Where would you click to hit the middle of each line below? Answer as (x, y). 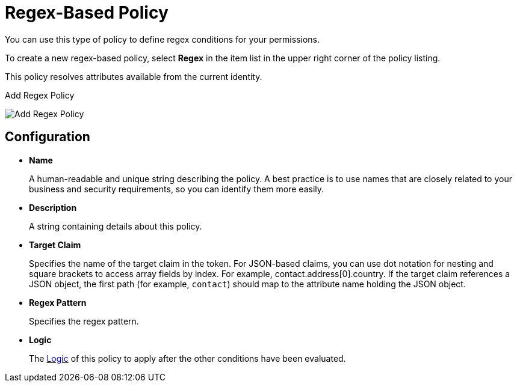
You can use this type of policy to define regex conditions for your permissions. (163, 39)
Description (53, 207)
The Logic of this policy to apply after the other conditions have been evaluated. (187, 358)
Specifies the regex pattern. (84, 321)
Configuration (48, 137)
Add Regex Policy (40, 95)
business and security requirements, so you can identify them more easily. (177, 189)
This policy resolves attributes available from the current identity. (134, 76)
